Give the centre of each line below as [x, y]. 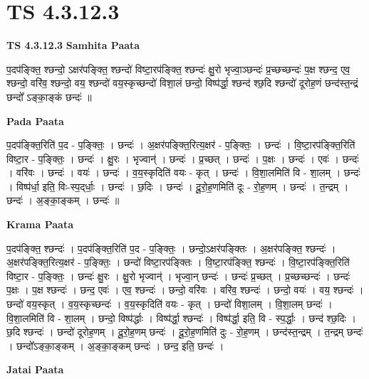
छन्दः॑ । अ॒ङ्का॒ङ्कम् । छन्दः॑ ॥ [63, 200]
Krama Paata [40, 224]
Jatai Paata [35, 369]
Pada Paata [35, 121]
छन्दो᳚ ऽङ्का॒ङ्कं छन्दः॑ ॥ [49, 96]
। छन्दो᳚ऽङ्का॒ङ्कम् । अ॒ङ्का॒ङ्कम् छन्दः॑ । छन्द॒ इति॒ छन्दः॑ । [115, 345]
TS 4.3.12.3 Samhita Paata [73, 45]
